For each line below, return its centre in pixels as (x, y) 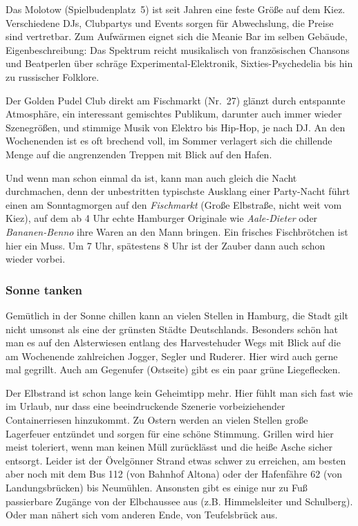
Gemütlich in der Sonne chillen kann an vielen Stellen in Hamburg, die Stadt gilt (177, 315)
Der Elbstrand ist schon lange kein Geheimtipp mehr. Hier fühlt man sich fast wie (179, 392)
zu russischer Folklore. (53, 76)
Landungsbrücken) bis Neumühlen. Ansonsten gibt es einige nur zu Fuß (157, 488)
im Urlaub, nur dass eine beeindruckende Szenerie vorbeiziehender (145, 406)
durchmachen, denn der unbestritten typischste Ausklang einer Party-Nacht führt (178, 191)
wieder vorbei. (36, 259)
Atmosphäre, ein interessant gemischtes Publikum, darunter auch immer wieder (174, 114)
